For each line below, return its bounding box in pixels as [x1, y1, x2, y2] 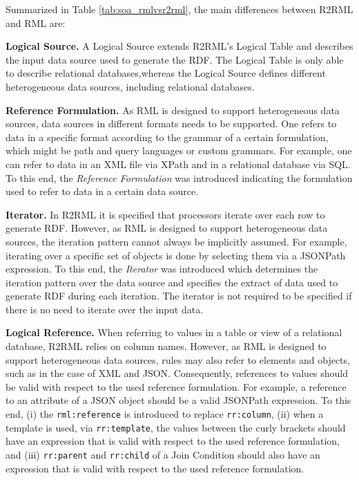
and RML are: [6, 15, 66, 30]
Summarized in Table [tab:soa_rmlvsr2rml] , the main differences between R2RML [6, 2, 353, 16]
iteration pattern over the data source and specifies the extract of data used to [6, 275, 338, 289]
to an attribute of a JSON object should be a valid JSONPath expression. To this [6, 393, 351, 407]
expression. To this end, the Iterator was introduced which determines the [6, 261, 318, 276]
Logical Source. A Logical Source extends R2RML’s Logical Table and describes [6, 39, 353, 53]
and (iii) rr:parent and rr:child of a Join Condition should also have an [6, 447, 320, 461]
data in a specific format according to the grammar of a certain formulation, [6, 129, 329, 144]
